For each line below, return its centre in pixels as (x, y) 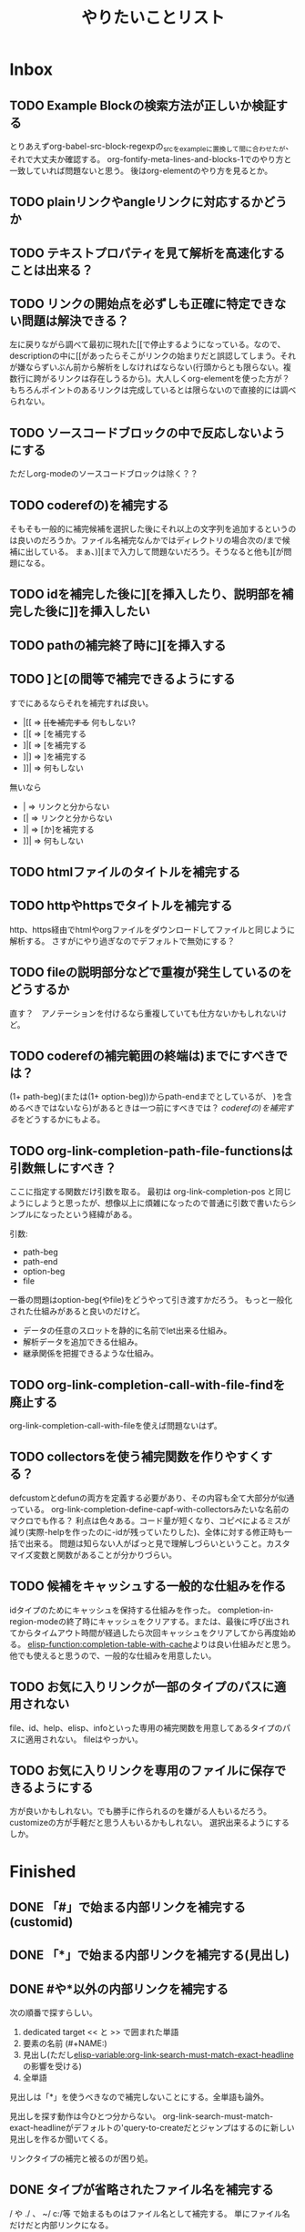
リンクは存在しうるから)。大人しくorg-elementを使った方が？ (173, 379)
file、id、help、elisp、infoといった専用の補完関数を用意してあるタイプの (146, 1727)
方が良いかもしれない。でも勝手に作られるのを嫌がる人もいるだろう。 (141, 1811)
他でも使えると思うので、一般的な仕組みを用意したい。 (113, 1655)
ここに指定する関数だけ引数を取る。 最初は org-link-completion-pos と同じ (151, 1192)
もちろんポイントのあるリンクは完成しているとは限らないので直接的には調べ (153, 390)
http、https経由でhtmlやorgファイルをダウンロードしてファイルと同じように (152, 929)
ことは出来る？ (51, 270)
